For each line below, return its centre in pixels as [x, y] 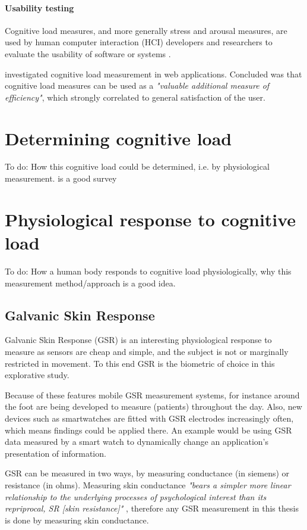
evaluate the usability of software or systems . [88, 53]
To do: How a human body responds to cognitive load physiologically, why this [148, 271]
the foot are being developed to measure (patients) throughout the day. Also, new [153, 406]
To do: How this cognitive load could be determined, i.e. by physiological [137, 166]
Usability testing [39, 7]
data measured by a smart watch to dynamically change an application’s [137, 442]
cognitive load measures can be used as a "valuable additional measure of [137, 85]
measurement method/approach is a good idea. [90, 283]
